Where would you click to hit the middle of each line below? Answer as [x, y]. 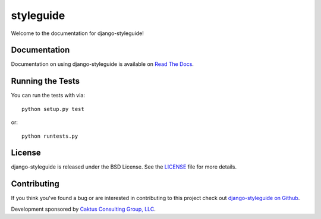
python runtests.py [50, 136]
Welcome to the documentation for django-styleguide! [77, 33]
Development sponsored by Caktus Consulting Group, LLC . [83, 209]
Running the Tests [45, 81]
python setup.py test [53, 109]
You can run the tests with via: [48, 96]
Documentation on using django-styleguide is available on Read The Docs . [103, 64]
